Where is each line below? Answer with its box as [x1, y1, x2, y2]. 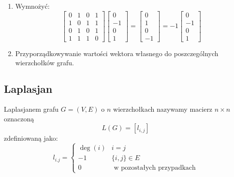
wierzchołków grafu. [15, 58, 74, 68]
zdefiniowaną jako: [4, 133, 58, 143]
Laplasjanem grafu [4, 104, 59, 114]
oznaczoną [4, 113, 34, 123]
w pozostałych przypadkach [114, 164, 196, 172]
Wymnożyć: [15, 1, 50, 11]
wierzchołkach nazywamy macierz [113, 104, 213, 114]
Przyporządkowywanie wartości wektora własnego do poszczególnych [15, 48, 219, 58]
